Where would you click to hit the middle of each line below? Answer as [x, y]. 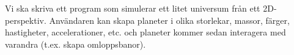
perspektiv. [26, 20]
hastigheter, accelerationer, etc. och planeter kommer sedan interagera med [145, 32]
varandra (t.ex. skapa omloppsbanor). [75, 44]
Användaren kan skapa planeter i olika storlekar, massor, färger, [169, 20]
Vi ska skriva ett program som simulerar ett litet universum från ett [133, 8]
